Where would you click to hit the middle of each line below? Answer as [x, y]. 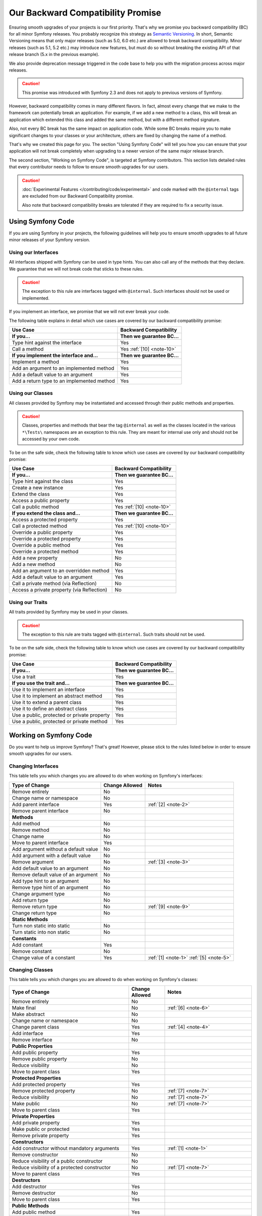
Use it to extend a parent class [47, 702]
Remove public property [40, 1059]
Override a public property [42, 533]
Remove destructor [34, 1193]
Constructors [28, 1142]
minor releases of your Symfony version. [49, 240]
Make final [24, 1008]
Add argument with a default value [51, 855]
